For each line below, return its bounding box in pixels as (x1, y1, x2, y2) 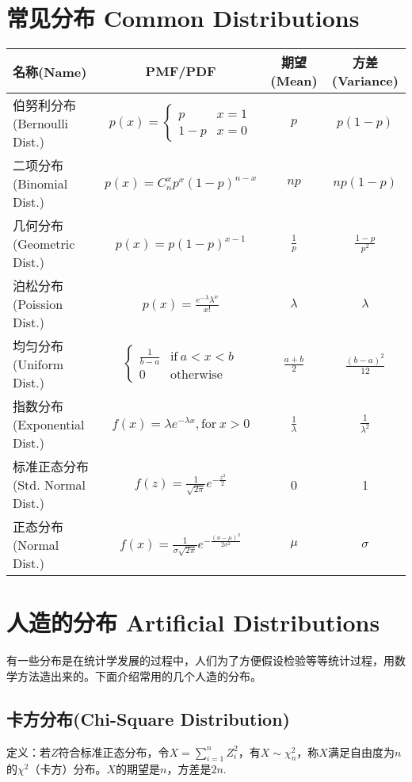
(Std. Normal (13, 475, 86, 494)
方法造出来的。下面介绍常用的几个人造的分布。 (17, 667, 261, 684)
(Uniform (13, 355, 64, 374)
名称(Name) (13, 62, 87, 81)
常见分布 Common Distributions (6, 2, 360, 34)
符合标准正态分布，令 (58, 743, 170, 760)
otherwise (170, 368, 223, 381)
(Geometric (13, 235, 75, 254)
